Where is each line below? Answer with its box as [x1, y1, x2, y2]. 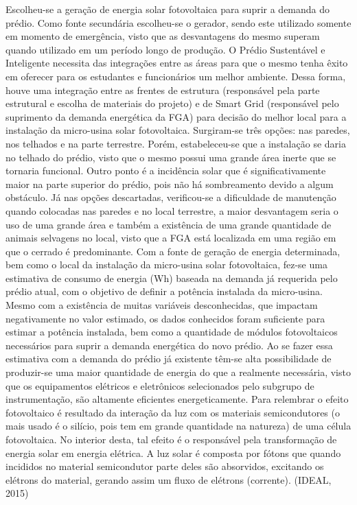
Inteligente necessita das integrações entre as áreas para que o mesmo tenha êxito [5, 56, 348, 70]
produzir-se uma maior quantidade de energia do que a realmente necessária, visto [5, 365, 351, 379]
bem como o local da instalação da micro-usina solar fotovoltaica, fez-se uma [5, 257, 327, 272]
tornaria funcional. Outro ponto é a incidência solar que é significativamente [5, 163, 326, 178]
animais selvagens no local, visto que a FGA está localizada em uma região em [5, 231, 336, 245]
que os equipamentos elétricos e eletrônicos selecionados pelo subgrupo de [5, 378, 314, 392]
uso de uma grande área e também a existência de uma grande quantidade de [5, 217, 332, 231]
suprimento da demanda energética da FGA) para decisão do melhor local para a [5, 109, 347, 124]
